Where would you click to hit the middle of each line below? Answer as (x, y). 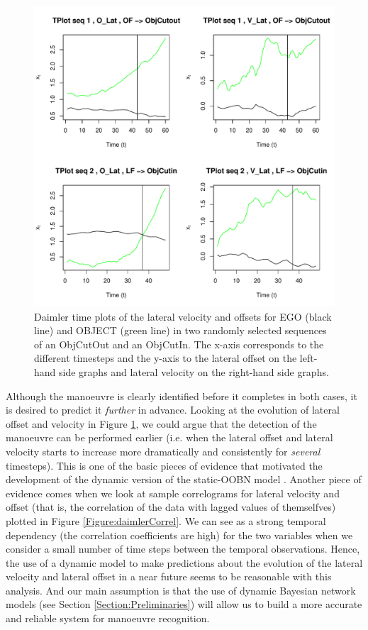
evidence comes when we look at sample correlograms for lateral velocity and (173, 493)
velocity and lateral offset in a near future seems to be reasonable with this (169, 576)
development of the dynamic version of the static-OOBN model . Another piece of (184, 479)
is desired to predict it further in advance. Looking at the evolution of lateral (173, 410)
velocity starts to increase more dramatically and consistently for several (163, 451)
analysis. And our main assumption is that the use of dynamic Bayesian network (181, 590)
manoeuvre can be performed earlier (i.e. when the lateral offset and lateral (169, 437)
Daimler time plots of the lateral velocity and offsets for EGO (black (183, 316)
